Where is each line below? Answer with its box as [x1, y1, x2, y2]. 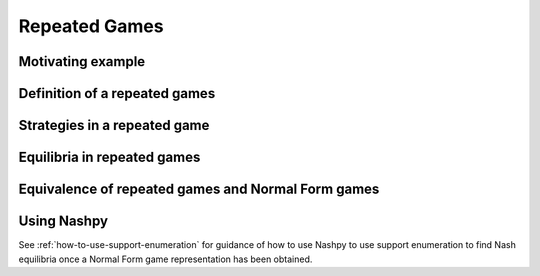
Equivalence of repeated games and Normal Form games [18, 181, 380, 198]
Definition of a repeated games [18, 85, 216, 102]
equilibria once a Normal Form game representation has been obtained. [18, 253, 313, 265]
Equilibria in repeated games [18, 149, 201, 166]
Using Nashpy [18, 213, 109, 230]
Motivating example [18, 53, 146, 70]
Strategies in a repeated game [18, 117, 210, 134]
